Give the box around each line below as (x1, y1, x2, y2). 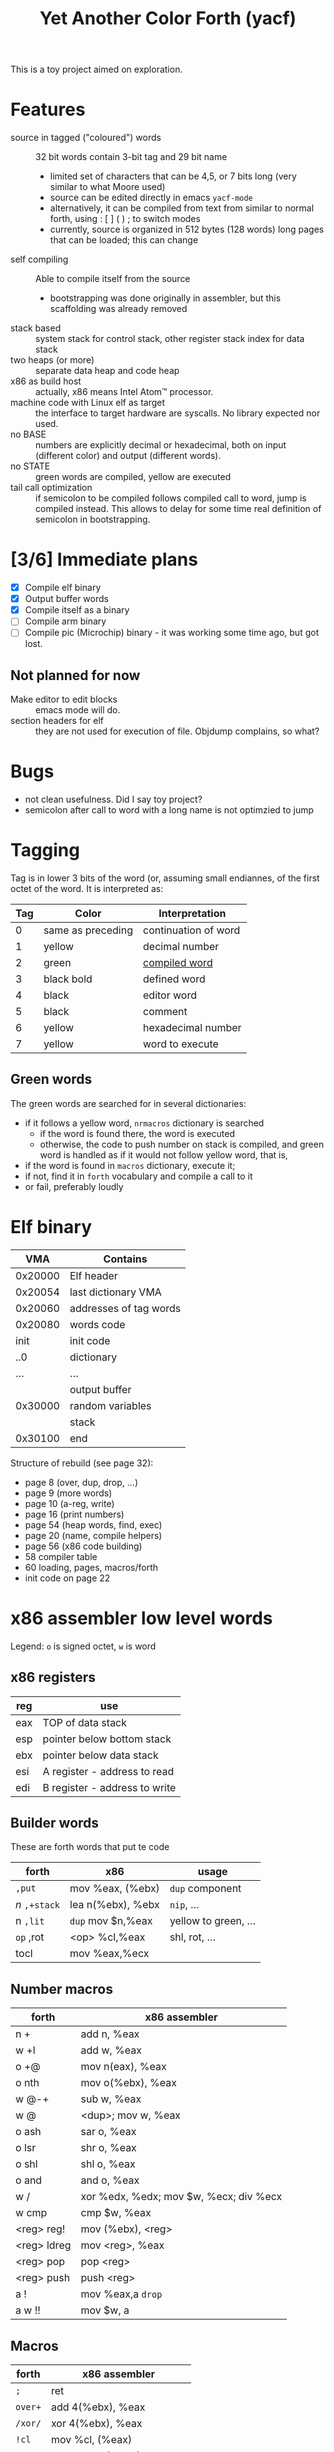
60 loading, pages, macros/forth (24, 1561, 159, 1573)
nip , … (169, 1898, 200, 1912)
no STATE (10, 460, 51, 472)
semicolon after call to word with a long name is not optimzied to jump (24, 804, 315, 816)
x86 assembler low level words (10, 1607, 273, 1629)
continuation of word (143, 923, 241, 937)
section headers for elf (10, 715, 105, 727)
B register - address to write (42, 1780, 177, 1794)
